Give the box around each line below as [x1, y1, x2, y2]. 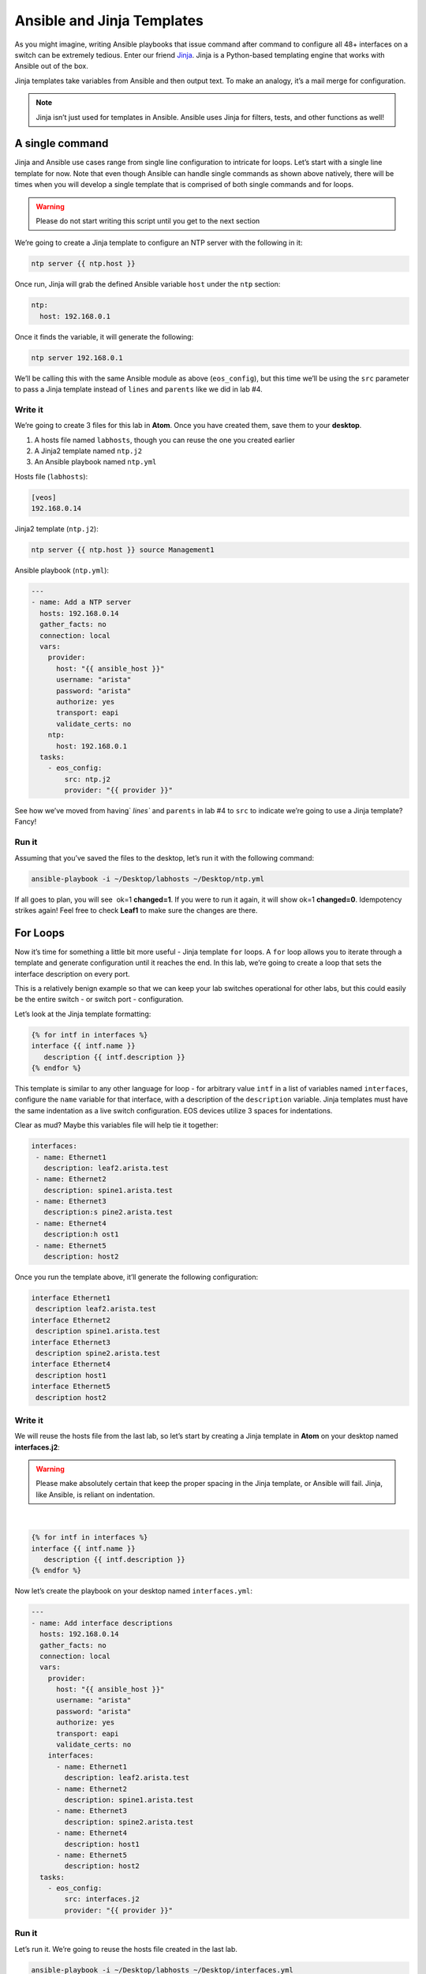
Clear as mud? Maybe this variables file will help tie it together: [14, 1120, 219, 1130]
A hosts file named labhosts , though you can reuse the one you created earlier [34, 435, 295, 445]
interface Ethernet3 [31, 1338, 110, 1346]
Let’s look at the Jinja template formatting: [14, 1009, 151, 1019]
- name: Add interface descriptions [31, 1619, 174, 1627]
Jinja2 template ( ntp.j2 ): [14, 524, 99, 534]
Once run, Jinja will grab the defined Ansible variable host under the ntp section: [14, 280, 281, 289]
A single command [14, 137, 109, 150]
